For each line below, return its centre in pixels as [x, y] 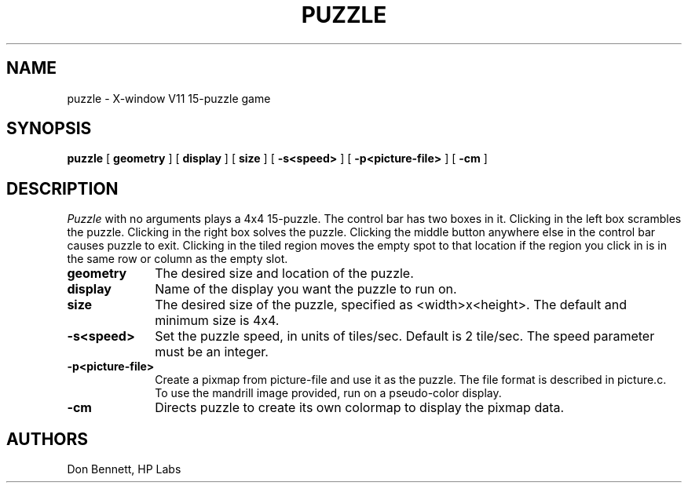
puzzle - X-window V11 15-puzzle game [169, 98]
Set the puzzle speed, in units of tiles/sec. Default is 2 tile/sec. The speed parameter [405, 336]
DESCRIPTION [62, 188]
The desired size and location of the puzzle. [284, 274]
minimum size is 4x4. [217, 321]
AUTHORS [48, 439]
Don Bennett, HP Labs [124, 469]
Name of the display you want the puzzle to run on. [306, 289]
